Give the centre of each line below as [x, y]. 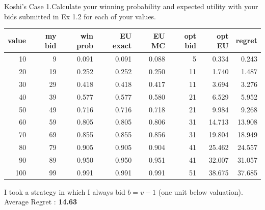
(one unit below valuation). [201, 191]
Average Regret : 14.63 [41, 202]
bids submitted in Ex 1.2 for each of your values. [80, 16]
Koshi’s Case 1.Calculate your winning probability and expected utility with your [131, 6]
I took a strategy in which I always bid [65, 191]
